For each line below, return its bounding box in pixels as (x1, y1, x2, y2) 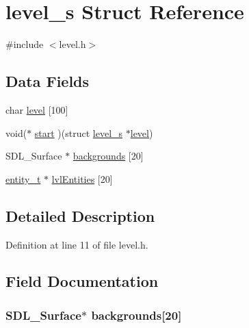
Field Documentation (5, 270, 159, 292)
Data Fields (5, 71, 90, 92)
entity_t (5, 171, 41, 186)
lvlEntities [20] (51, 171, 113, 186)
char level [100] (5, 102, 68, 116)
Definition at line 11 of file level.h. (5, 237, 148, 251)
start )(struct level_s (34, 125, 123, 140)
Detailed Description (5, 205, 155, 226)
